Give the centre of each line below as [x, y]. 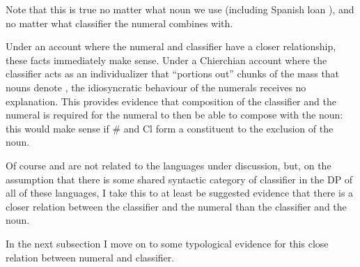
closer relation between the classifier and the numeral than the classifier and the [176, 206]
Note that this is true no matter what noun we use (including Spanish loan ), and [180, 9]
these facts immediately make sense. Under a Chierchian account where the [166, 60]
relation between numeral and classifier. [90, 257]
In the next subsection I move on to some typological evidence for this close [167, 243]
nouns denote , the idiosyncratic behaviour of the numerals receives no [156, 87]
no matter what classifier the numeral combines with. [119, 23]
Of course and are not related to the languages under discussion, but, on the [169, 165]
